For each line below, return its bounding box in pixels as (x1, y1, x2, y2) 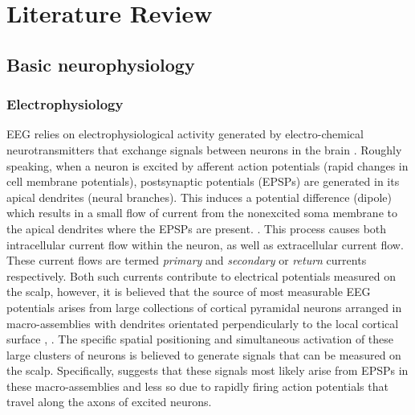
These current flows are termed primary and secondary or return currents (6, 252, 367, 269)
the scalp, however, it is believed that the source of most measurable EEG (6, 283, 371, 300)
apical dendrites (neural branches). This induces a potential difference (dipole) (6, 188, 392, 205)
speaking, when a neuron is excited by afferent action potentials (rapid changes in (6, 157, 409, 174)
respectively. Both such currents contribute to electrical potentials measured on (6, 267, 396, 284)
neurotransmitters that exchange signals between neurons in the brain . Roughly (6, 141, 402, 158)
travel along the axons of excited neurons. (6, 393, 212, 410)
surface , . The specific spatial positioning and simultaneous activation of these (6, 331, 394, 347)
